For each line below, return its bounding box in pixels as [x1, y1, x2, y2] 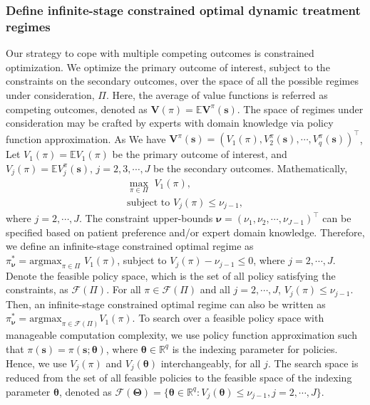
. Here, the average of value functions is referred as [106, 87, 328, 102]
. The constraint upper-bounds [79, 211, 213, 226]
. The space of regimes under [237, 101, 364, 116]
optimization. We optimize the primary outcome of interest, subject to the [6, 59, 330, 74]
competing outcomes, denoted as [6, 101, 148, 116]
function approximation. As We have [6, 131, 166, 146]
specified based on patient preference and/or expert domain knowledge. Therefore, [6, 224, 365, 239]
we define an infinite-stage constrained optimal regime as [6, 238, 254, 253]
